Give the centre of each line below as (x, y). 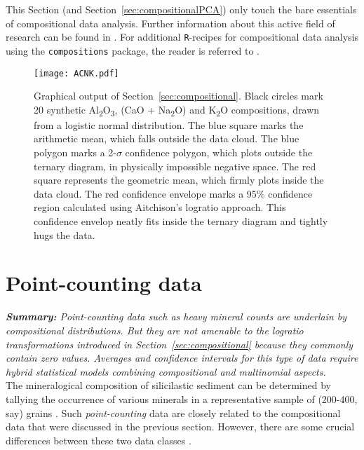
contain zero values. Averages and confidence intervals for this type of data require (182, 358)
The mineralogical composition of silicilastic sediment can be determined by (168, 385)
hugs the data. (65, 234)
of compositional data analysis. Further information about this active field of (170, 23)
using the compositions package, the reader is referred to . (133, 50)
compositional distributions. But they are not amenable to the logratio (155, 330)
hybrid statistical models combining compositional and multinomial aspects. (166, 371)
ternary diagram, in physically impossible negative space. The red (175, 166)
